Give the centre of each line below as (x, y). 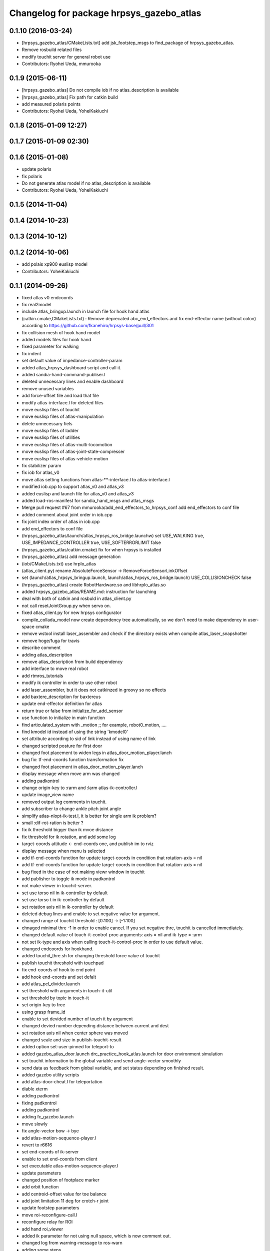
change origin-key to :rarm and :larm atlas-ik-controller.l (79, 788)
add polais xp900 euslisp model (54, 264)
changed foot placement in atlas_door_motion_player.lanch (82, 767)
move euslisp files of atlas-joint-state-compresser (73, 452)
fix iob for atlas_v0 (40, 472)
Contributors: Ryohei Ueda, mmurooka (61, 64)
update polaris (37, 169)
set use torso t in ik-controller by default (63, 900)
